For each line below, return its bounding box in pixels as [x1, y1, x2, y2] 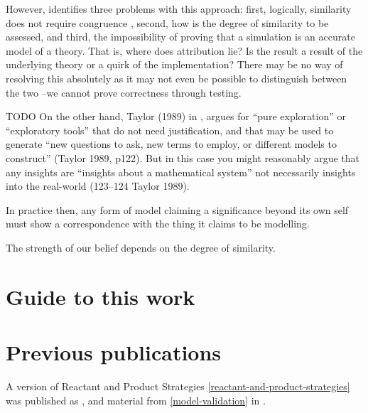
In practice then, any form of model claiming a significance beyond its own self [6, 202, 349, 217]
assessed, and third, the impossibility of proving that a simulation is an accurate [6, 29, 355, 44]
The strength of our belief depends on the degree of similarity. [6, 240, 276, 254]
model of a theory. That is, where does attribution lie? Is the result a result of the [6, 43, 363, 58]
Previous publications [6, 338, 222, 367]
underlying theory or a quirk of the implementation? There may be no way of [6, 57, 343, 72]
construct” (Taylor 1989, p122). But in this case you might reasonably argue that [6, 150, 360, 165]
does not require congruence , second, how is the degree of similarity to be [6, 15, 329, 30]
